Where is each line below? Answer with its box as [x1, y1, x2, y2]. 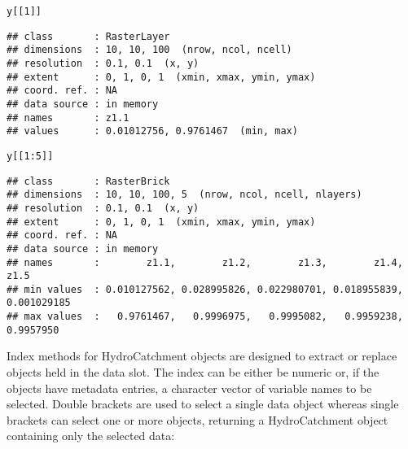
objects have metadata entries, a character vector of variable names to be [7, 379, 372, 396]
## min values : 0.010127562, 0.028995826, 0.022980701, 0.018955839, [7, 283, 403, 295]
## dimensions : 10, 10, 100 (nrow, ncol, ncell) [7, 44, 292, 56]
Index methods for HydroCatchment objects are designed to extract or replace [7, 347, 397, 364]
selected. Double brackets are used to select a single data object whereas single [7, 395, 399, 412]
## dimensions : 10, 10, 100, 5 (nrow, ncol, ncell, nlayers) [7, 189, 362, 201]
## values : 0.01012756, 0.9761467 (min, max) [7, 125, 298, 137]
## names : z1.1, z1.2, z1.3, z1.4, [7, 256, 403, 268]
